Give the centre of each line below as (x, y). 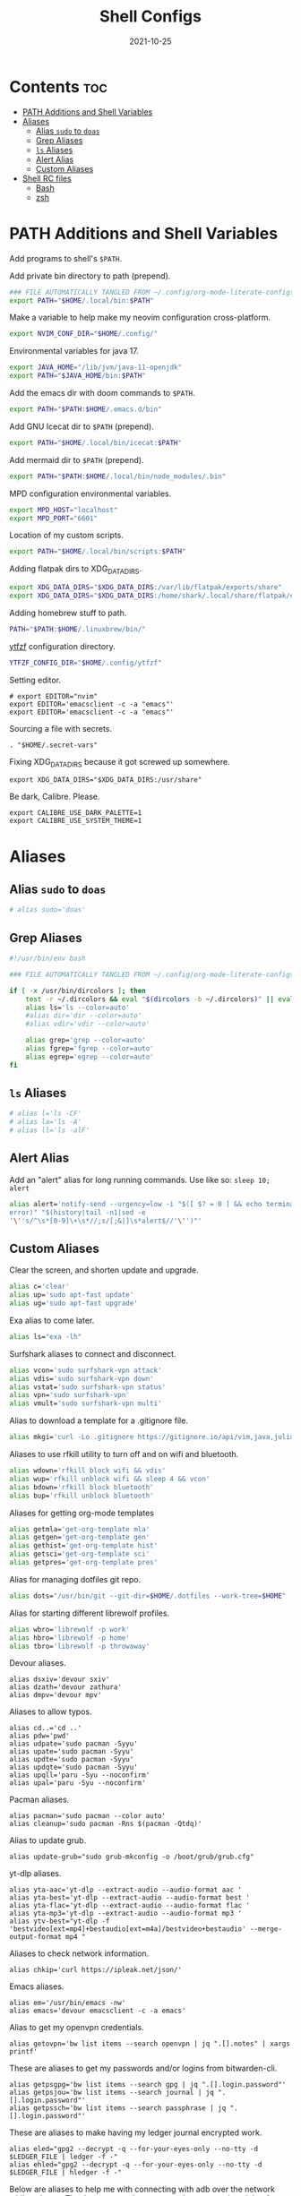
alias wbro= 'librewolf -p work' (69, 1629)
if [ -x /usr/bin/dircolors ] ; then (77, 991)
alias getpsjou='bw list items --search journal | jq (112, 2093)
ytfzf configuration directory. (62, 646)
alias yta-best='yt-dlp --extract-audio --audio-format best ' (130, 1898)
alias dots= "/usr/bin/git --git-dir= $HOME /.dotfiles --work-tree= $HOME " (148, 1596)
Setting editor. (35, 680)
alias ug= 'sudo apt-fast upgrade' (74, 1304)
